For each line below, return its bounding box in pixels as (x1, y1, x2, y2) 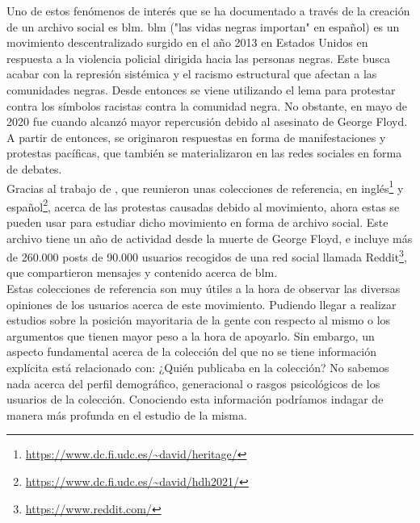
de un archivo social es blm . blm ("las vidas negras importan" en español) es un (6, 18, 400, 35)
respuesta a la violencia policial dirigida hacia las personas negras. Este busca (6, 49, 391, 66)
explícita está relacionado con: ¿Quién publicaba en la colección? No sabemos (6, 359, 389, 376)
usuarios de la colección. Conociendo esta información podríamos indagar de (6, 391, 384, 408)
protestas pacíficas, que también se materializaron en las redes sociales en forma (6, 144, 402, 161)
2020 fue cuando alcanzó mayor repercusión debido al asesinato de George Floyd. (6, 113, 408, 130)
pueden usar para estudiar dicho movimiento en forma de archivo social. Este (6, 214, 388, 231)
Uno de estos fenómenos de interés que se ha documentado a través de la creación (6, 2, 410, 19)
